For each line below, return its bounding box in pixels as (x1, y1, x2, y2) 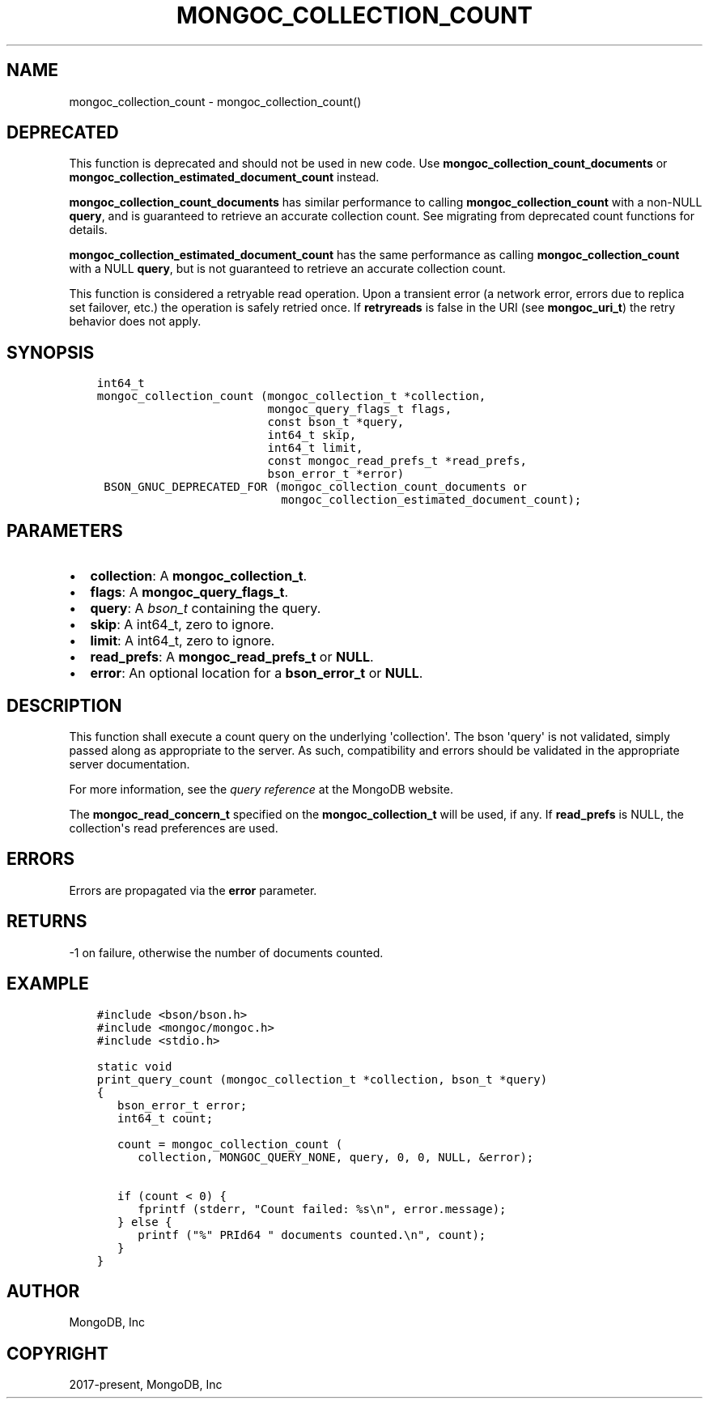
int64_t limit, (267, 441, 363, 455)
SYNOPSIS (6, 342, 95, 363)
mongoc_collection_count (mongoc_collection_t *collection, (96, 390, 486, 403)
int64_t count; (117, 1111, 214, 1125)
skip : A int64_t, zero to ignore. (90, 616, 274, 633)
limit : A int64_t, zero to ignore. (90, 632, 275, 649)
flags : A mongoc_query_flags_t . (90, 584, 289, 601)
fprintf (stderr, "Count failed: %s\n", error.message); (138, 1202, 507, 1216)
